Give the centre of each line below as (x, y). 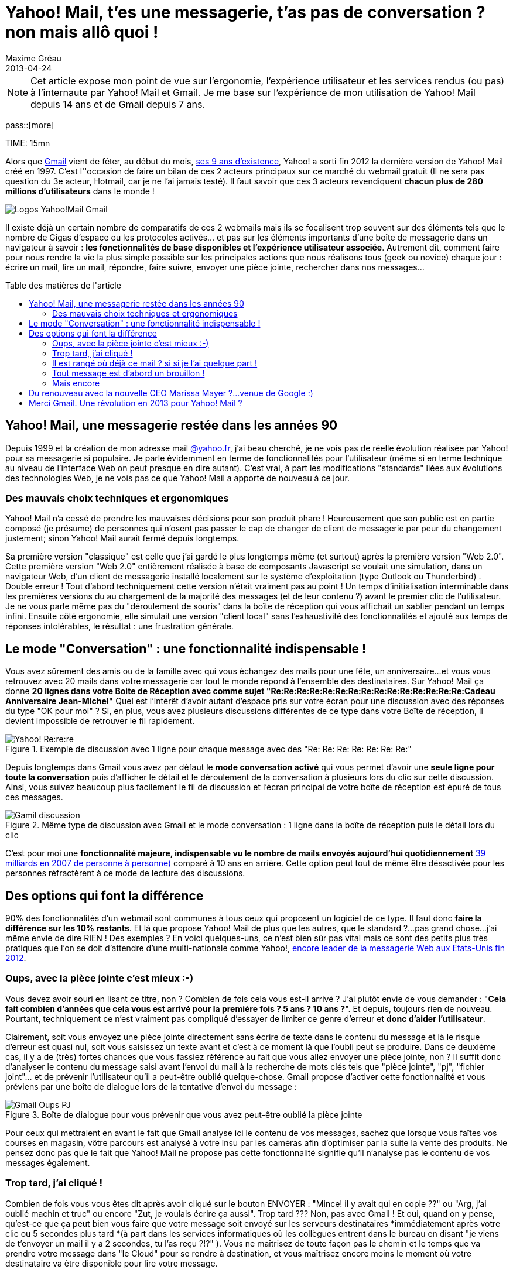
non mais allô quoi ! (82, 32)
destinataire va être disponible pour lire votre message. (112, 1263)
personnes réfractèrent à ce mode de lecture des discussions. (125, 873)
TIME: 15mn (28, 143)
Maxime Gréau (33, 58)
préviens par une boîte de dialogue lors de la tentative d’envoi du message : (151, 1086)
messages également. (48, 1162)
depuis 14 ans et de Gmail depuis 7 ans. (118, 104)
